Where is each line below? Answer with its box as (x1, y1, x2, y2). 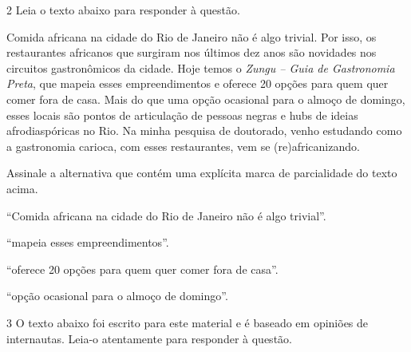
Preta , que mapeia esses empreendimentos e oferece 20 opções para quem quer (6, 75, 389, 92)
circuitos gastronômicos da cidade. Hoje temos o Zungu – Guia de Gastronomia (6, 59, 395, 76)
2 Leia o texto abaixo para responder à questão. (6, 2, 240, 18)
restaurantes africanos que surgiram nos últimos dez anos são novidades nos (6, 44, 377, 61)
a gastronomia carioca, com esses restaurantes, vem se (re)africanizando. (6, 137, 360, 154)
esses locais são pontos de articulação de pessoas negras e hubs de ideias (6, 106, 358, 123)
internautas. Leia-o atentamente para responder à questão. (6, 330, 292, 346)
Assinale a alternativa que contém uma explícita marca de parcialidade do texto (6, 164, 397, 181)
